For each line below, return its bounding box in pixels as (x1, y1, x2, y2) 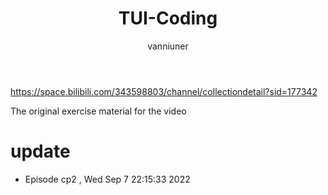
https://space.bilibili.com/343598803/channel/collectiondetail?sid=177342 (10, 85, 318, 97)
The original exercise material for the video (10, 105, 187, 117)
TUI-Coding (118, 7, 218, 30)
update (10, 140, 71, 163)
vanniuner (147, 40, 189, 52)
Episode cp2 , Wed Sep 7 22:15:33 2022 (24, 173, 191, 185)
